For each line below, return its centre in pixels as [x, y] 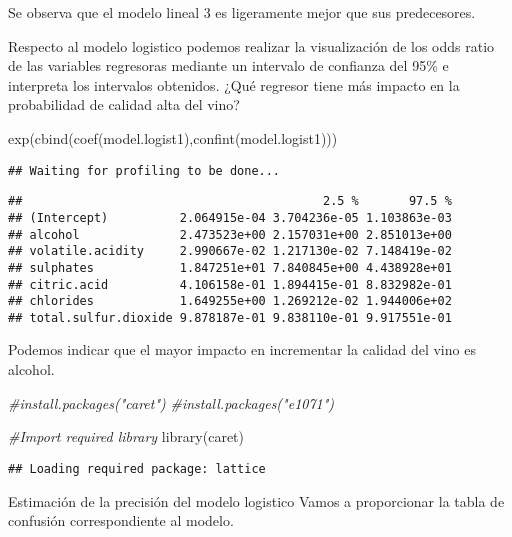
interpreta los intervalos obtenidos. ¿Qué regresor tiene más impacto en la [234, 84]
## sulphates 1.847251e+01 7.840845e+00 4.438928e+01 [230, 267]
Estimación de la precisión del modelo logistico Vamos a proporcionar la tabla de [256, 500]
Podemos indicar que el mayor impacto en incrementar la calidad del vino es [242, 349]
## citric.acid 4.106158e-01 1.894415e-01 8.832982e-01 [230, 284]
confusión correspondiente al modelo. [121, 520]
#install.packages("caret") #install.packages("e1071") [171, 402]
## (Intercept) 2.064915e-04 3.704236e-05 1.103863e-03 [230, 217]
